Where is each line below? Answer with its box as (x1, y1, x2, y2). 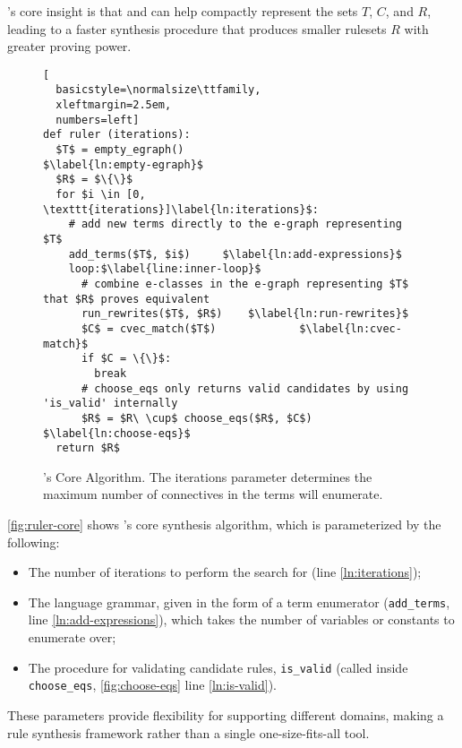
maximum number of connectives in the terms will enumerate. (43, 485, 383, 503)
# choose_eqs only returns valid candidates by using (81, 382, 409, 395)
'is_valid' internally (43, 397, 178, 410)
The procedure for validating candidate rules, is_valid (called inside (28, 658, 408, 676)
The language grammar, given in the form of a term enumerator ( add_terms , (28, 592, 450, 611)
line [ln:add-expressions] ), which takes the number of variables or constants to (28, 610, 455, 629)
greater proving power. (7, 37, 132, 56)
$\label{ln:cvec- (299, 322, 402, 335)
